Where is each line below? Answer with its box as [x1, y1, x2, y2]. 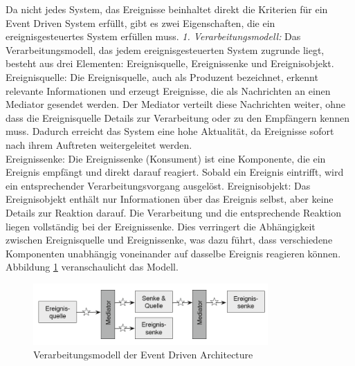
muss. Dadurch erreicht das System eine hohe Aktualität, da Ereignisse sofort [6, 124, 334, 138]
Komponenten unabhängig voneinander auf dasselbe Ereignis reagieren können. [6, 246, 341, 260]
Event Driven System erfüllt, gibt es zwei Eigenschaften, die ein [6, 15, 275, 30]
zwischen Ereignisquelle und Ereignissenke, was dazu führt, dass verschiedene [6, 232, 333, 247]
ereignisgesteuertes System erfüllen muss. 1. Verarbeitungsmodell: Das [6, 29, 301, 44]
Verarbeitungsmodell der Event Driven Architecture [33, 347, 253, 362]
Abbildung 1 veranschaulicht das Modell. [6, 259, 179, 274]
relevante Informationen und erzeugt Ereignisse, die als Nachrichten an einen [6, 83, 331, 98]
